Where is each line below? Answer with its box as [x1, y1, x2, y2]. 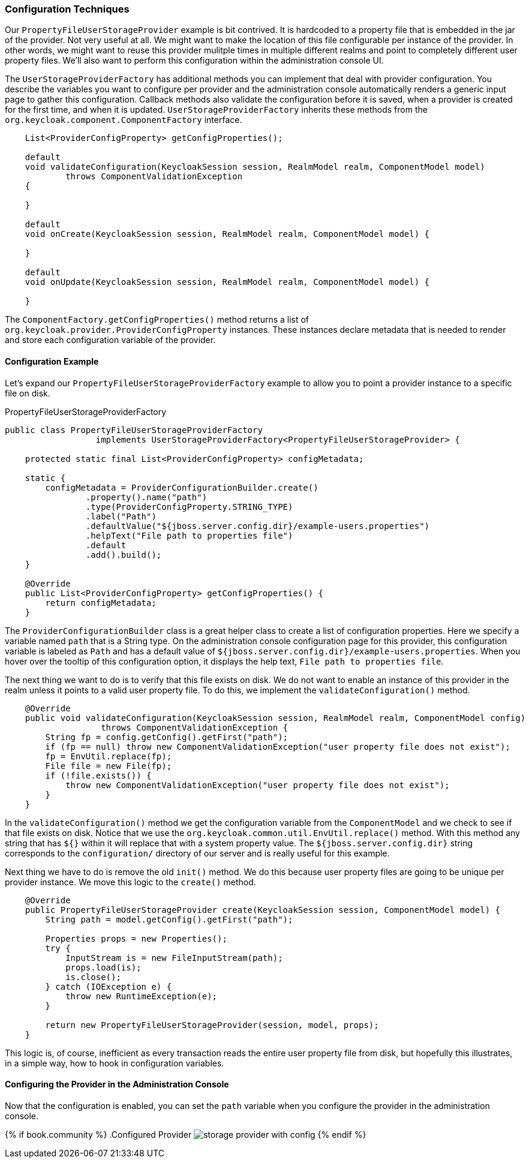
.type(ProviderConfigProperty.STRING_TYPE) [85, 501, 293, 512]
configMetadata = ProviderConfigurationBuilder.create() [45, 482, 318, 492]
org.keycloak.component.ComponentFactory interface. [5, 115, 242, 125]
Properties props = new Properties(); [45, 933, 227, 943]
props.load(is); [65, 962, 142, 972]
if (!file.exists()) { [45, 770, 152, 780]
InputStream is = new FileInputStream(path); [65, 952, 283, 963]
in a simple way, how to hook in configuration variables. [5, 1057, 224, 1068]
